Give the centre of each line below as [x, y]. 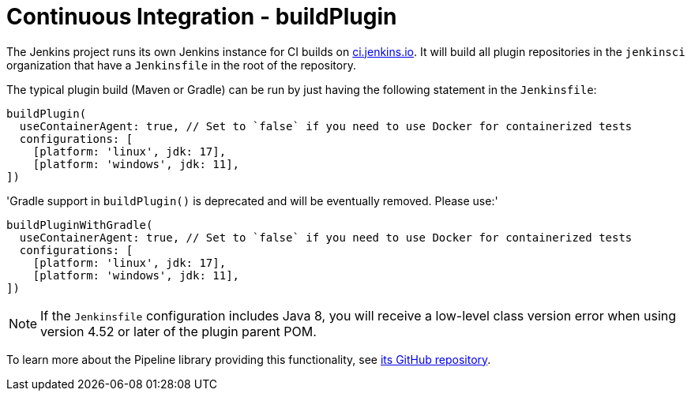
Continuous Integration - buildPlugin [202, 17]
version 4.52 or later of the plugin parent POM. [178, 331]
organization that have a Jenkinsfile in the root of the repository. [181, 65]
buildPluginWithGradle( [80, 225]
